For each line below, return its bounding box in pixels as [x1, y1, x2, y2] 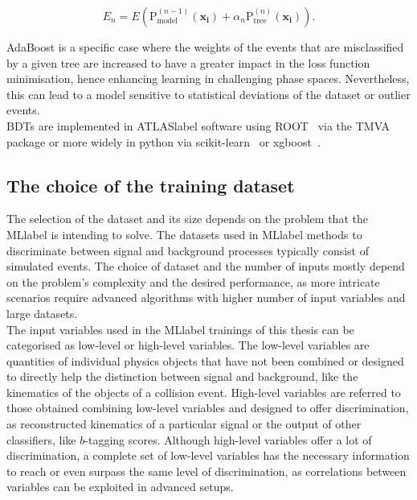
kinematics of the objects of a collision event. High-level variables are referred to [6, 383, 401, 400]
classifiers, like [6, 431, 76, 448]
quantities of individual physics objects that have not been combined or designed [6, 352, 404, 369]
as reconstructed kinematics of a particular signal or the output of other [6, 415, 362, 432]
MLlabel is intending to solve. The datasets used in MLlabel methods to [6, 225, 362, 242]
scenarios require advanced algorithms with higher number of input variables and [6, 289, 406, 306]
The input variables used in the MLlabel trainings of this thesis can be [6, 320, 354, 337]
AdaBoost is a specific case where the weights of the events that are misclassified [6, 39, 404, 55]
